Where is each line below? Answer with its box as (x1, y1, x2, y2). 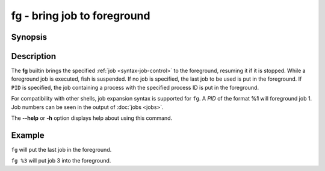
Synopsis (11, 32, 48, 42)
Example (11, 130, 45, 140)
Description (11, 51, 57, 61)
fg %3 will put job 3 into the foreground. (11, 157, 111, 164)
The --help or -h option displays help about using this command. (11, 114, 173, 122)
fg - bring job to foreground (11, 9, 150, 22)
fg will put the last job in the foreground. (11, 146, 112, 153)
